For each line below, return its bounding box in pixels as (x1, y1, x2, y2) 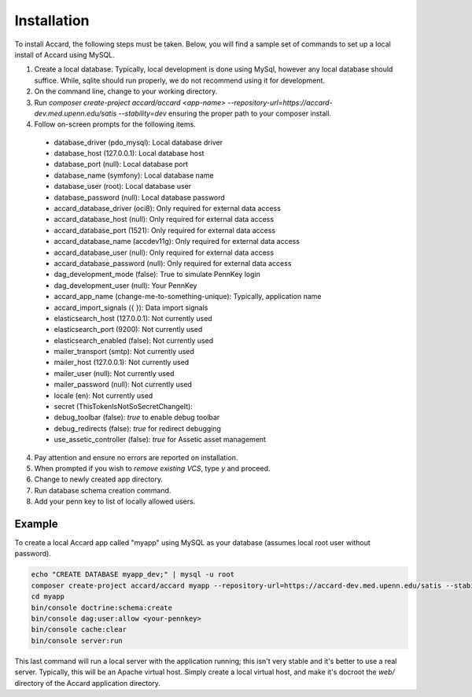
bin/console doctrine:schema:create (31, 603, 173, 612)
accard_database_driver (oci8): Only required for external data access (53, 204, 281, 213)
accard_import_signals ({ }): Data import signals (53, 303, 208, 312)
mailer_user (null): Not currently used (53, 368, 175, 378)
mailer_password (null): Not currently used (53, 380, 193, 389)
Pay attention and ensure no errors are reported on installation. (34, 452, 238, 462)
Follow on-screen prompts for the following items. (34, 120, 196, 129)
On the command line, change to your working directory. (34, 87, 218, 96)
